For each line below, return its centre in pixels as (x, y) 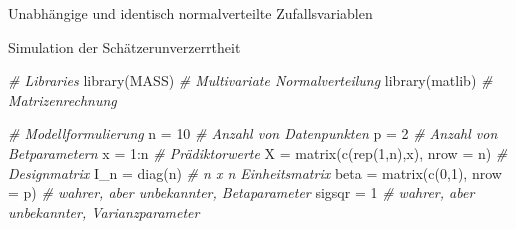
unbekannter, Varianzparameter (104, 211)
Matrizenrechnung (62, 99)
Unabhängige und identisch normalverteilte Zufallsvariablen (190, 13)
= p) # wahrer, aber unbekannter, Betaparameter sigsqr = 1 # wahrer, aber (241, 192)
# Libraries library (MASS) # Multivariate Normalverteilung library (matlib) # (250, 80)
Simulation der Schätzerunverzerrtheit (124, 46)
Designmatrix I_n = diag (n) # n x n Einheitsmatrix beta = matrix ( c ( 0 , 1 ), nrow (255, 172)
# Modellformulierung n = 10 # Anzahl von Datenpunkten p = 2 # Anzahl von (253, 133)
